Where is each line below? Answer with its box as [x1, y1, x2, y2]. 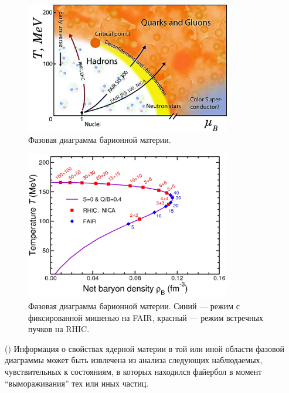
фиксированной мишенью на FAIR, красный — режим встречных [28, 311, 263, 323]
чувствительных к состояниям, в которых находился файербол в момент [5, 365, 262, 378]
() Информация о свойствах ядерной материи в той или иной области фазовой [5, 342, 284, 354]
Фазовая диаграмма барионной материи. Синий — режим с [28, 300, 240, 312]
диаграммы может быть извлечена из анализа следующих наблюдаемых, [5, 354, 263, 366]
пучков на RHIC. [28, 323, 90, 335]
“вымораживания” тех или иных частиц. [5, 377, 149, 389]
